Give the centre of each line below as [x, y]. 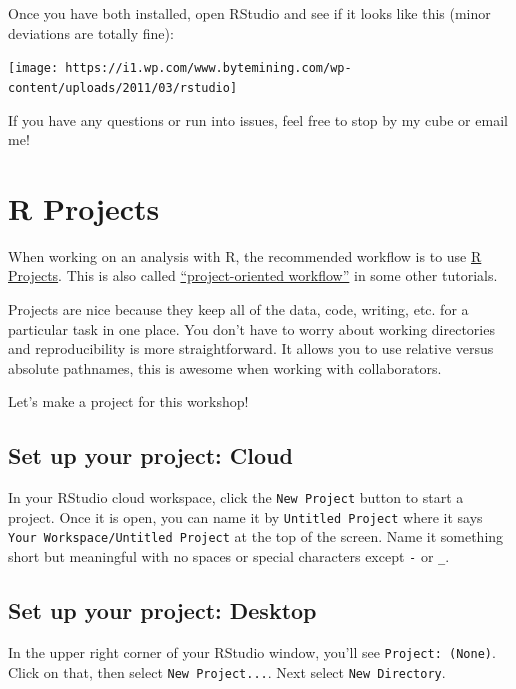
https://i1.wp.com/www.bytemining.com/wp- [208, 68]
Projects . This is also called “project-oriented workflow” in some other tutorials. [253, 275]
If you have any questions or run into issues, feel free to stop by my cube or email [258, 119]
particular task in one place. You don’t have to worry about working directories [251, 328]
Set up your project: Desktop [162, 610]
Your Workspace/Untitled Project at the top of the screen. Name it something [256, 536]
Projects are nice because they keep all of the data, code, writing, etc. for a [238, 309]
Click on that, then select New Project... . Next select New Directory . [227, 671]
